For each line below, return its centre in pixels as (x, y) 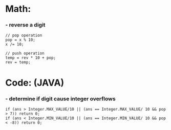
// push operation (25, 53)
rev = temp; (18, 62)
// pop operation (24, 36)
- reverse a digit (25, 25)
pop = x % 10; (20, 40)
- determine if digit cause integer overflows (61, 99)
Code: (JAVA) (35, 83)
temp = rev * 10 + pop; (31, 58)
